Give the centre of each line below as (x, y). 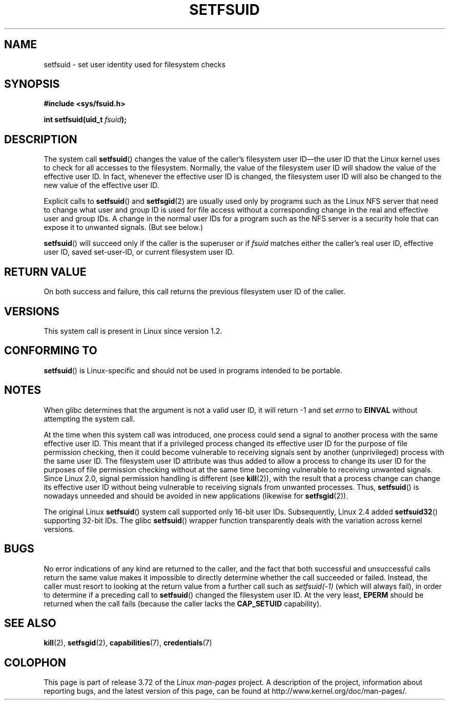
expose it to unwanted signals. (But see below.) (124, 227)
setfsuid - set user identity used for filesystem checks (135, 64)
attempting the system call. (89, 418)
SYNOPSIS (32, 84)
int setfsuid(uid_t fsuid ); (85, 120)
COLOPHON (35, 662)
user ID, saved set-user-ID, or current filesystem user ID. (139, 252)
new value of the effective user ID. (101, 185)
